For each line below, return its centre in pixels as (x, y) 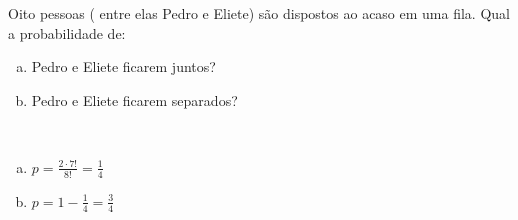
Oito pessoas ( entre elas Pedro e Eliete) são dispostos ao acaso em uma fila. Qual (259, 13)
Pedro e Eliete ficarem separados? (134, 99)
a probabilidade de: (67, 32)
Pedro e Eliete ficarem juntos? (123, 66)
